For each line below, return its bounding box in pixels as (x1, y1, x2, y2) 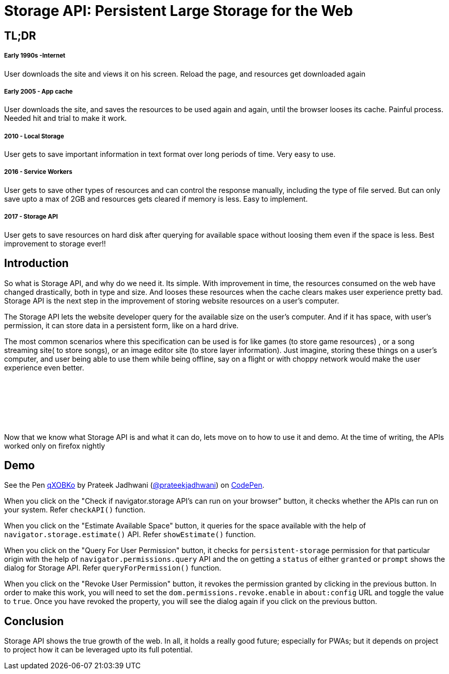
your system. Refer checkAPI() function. (4, 505, 145, 515)
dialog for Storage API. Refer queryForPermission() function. (4, 563, 221, 573)
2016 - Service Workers (4, 168, 72, 176)
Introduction (4, 257, 69, 270)
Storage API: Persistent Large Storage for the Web (4, 2, 353, 20)
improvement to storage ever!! (4, 239, 106, 248)
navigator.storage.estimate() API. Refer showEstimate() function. (4, 530, 256, 539)
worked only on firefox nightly (4, 441, 105, 450)
